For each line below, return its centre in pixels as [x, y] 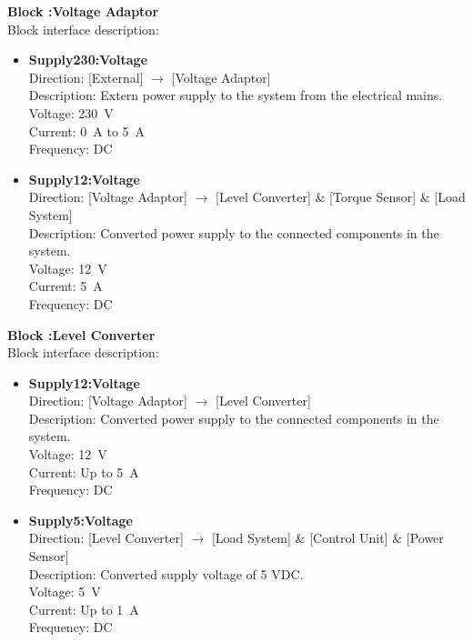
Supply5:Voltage [81, 520]
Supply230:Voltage [88, 60]
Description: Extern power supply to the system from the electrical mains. [236, 95]
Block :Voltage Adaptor [83, 11]
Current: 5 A [65, 286]
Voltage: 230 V [71, 112]
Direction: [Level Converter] [106, 538]
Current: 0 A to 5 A [87, 130]
